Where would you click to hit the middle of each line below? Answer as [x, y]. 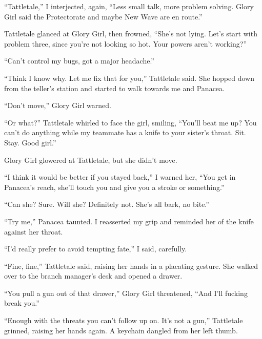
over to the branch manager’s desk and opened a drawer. [93, 276]
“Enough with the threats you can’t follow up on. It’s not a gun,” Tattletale [124, 320]
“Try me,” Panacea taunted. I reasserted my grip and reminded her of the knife [129, 221]
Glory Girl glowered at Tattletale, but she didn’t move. [91, 160]
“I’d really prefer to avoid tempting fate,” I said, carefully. [96, 249]
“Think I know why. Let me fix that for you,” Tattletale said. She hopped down [129, 78]
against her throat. [34, 231]
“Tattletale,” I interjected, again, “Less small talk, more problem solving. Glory [129, 6]
